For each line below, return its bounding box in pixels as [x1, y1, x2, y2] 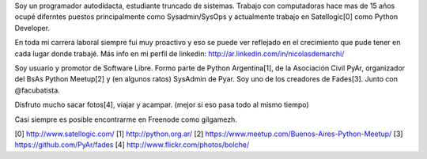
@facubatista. [14, 85, 61, 95]
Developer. [14, 23, 51, 32]
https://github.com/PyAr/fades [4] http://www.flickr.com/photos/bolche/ [14, 140, 250, 150]
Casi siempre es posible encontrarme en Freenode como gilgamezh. [14, 115, 237, 124]
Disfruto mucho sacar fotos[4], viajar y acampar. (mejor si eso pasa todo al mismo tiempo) [14, 100, 309, 110]
